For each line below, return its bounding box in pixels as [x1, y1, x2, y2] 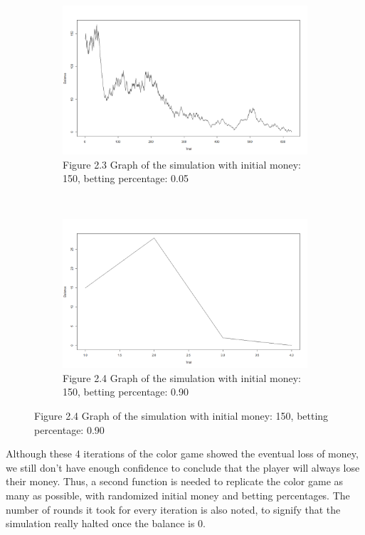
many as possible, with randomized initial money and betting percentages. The [6, 488, 350, 503]
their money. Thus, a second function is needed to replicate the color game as [6, 474, 344, 489]
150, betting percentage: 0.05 [63, 171, 189, 186]
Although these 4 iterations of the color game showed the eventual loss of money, [6, 446, 359, 461]
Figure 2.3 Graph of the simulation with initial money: [63, 157, 301, 171]
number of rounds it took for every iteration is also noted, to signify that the [6, 502, 341, 517]
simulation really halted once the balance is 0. [6, 516, 206, 531]
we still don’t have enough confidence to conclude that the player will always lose [6, 460, 360, 475]
